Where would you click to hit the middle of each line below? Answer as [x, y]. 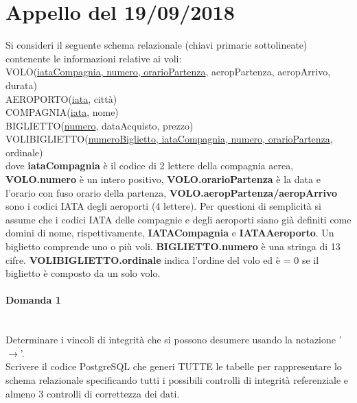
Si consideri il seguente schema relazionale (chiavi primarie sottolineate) [157, 45]
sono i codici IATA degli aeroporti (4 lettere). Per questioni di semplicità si [163, 206]
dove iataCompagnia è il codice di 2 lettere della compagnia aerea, [150, 166]
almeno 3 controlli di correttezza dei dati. [93, 393]
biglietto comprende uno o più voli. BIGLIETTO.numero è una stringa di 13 [173, 246]
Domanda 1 [33, 300]
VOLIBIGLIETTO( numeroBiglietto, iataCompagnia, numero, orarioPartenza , [169, 139]
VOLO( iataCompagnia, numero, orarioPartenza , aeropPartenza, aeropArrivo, [168, 72]
